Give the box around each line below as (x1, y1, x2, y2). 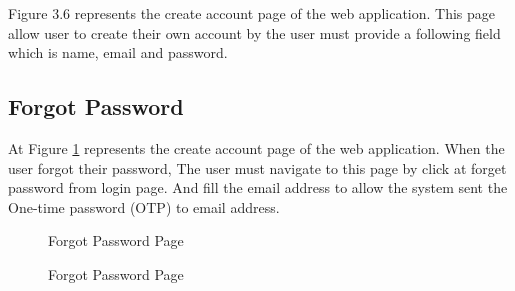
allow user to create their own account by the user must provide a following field (8, 22, 501, 43)
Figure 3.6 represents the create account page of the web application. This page (8, 3, 496, 23)
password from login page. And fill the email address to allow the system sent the (8, 177, 508, 198)
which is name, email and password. (8, 42, 228, 63)
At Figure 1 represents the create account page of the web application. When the (8, 137, 505, 158)
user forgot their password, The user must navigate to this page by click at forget (8, 157, 507, 178)
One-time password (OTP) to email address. (8, 196, 280, 217)
